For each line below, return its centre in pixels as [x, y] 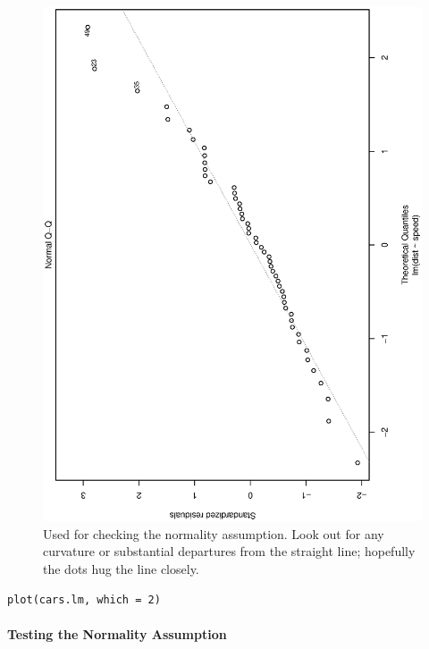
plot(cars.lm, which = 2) [84, 599]
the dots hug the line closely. [121, 569]
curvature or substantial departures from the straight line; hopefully [229, 551]
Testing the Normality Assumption [117, 633]
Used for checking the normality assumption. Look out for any [214, 533]
